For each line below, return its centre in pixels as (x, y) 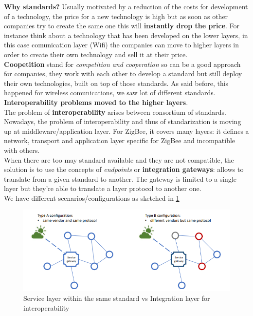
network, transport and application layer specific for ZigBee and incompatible (120, 140)
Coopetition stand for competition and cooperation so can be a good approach (122, 64)
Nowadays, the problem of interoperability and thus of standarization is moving (123, 121)
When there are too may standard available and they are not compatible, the (119, 159)
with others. (22, 150)
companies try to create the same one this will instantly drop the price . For (122, 26)
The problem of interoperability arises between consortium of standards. (115, 112)
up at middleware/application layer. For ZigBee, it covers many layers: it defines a (126, 131)
